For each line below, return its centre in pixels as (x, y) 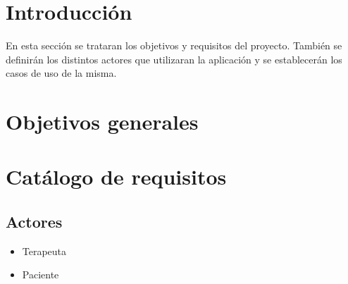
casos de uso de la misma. (61, 73)
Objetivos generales (102, 122)
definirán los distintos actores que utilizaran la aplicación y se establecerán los (174, 59)
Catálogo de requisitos (116, 177)
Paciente (41, 274)
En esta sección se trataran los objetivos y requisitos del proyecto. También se (174, 45)
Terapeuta (44, 251)
